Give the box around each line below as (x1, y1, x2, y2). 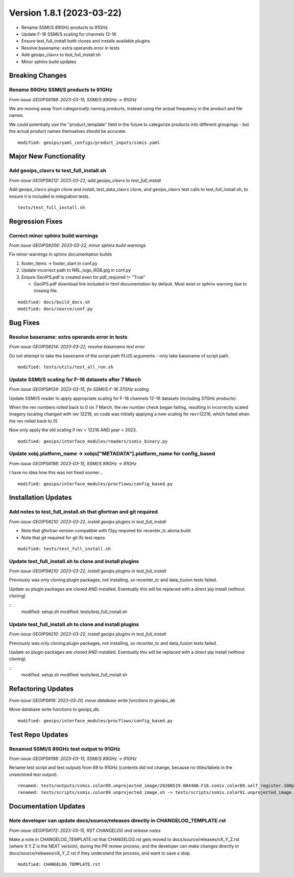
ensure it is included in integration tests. (9, 193, 90, 199)
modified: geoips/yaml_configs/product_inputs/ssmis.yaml (18, 140, 160, 145)
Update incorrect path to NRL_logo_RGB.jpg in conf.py (21, 267, 131, 273)
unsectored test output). (9, 771, 58, 777)
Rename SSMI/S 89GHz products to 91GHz (21, 24, 108, 30)
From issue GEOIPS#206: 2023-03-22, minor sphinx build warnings (9, 242, 146, 248)
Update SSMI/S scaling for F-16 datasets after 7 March (9, 376, 141, 383)
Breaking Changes (9, 71, 67, 80)
